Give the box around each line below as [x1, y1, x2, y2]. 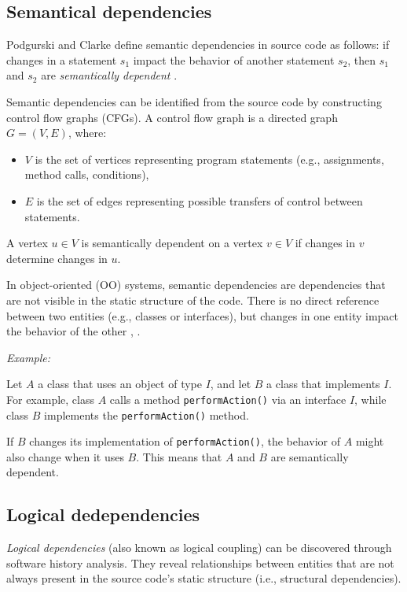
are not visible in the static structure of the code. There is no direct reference [6, 291, 379, 308]
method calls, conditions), [24, 166, 149, 183]
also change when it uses [6, 448, 124, 464]
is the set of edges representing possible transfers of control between [36, 192, 363, 209]
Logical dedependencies [6, 502, 200, 527]
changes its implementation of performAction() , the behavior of [29, 433, 341, 450]
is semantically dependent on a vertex [81, 235, 263, 251]
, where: [68, 124, 107, 141]
